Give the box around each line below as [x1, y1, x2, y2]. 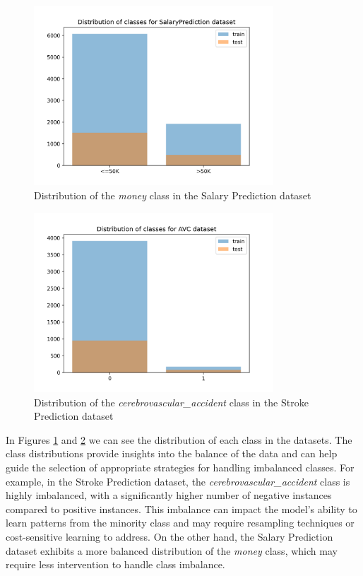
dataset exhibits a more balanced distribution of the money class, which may [6, 543, 338, 558]
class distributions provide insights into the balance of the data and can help [6, 446, 338, 461]
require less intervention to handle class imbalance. [6, 557, 225, 572]
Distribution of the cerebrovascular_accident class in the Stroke [34, 394, 309, 409]
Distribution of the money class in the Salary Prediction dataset [34, 187, 311, 202]
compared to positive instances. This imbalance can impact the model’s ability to [6, 501, 357, 516]
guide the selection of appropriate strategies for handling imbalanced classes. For [6, 459, 355, 474]
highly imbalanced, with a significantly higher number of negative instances [6, 488, 332, 502]
